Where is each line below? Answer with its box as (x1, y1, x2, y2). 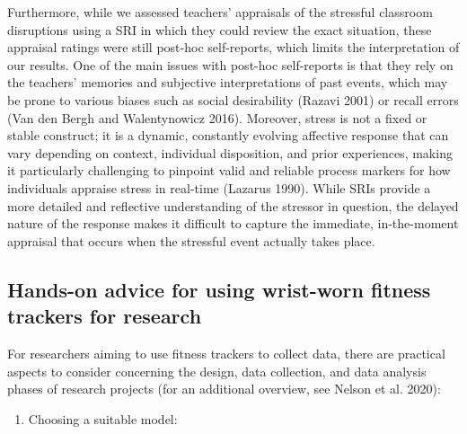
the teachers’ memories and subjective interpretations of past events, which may (7, 73, 448, 92)
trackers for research (7, 302, 202, 330)
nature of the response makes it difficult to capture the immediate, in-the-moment (7, 214, 459, 233)
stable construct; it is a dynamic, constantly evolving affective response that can (7, 126, 449, 145)
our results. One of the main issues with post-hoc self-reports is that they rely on (7, 55, 454, 74)
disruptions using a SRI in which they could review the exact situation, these (7, 20, 432, 39)
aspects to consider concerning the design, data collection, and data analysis (7, 361, 427, 380)
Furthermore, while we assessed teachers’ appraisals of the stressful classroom (7, 3, 433, 21)
